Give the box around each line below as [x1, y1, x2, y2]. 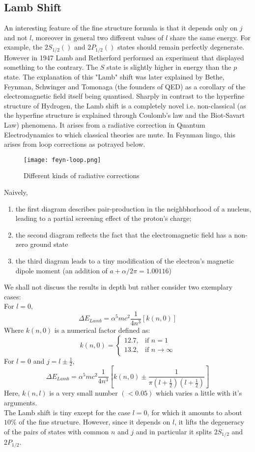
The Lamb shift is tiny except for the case [4, 407, 131, 417]
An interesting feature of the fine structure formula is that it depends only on [4, 23, 237, 33]
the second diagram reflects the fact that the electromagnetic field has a [15, 229, 232, 239]
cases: [4, 291, 21, 301]
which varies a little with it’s [156, 388, 242, 398]
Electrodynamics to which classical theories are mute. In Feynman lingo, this [4, 129, 235, 139]
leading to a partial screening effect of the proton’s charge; [15, 213, 192, 223]
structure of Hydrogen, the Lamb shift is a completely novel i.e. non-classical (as [4, 100, 246, 110]
